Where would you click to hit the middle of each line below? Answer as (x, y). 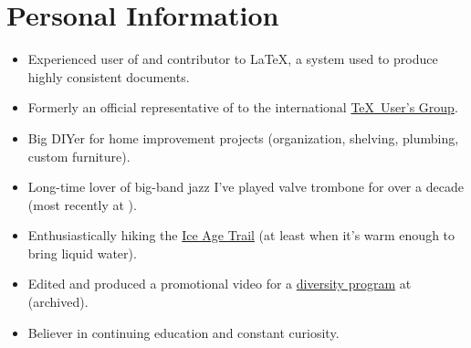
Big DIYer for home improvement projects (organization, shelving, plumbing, (243, 137)
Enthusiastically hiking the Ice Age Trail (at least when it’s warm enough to (241, 235)
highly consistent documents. (109, 76)
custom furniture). (79, 156)
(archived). (58, 302)
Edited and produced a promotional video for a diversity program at (220, 284)
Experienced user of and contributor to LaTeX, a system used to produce (233, 59)
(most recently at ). (82, 204)
